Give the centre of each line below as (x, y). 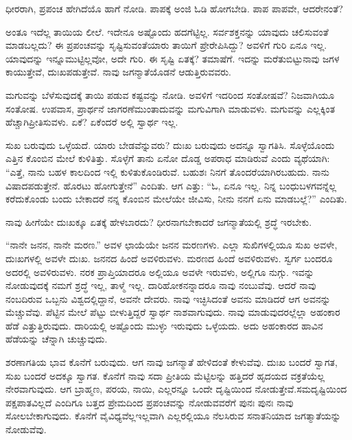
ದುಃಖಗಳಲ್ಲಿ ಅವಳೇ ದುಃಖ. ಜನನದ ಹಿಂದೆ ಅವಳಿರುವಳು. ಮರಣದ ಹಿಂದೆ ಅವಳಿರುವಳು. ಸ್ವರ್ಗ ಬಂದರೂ (169, 258)
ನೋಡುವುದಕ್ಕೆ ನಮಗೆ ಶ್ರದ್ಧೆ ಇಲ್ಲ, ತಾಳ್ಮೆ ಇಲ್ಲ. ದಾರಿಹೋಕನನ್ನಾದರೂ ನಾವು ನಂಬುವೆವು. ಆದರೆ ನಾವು (161, 285)
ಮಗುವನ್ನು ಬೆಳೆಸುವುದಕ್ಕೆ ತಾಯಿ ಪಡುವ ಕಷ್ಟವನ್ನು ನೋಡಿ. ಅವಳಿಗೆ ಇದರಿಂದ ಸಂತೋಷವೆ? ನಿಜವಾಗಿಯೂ (170, 94)
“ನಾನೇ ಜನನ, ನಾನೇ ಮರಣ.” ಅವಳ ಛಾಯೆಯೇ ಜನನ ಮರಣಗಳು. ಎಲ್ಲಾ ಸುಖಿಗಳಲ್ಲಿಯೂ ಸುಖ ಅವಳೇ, (172, 245)
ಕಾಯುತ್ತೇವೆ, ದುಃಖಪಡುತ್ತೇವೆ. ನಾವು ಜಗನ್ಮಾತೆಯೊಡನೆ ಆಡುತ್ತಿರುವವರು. (118, 72)
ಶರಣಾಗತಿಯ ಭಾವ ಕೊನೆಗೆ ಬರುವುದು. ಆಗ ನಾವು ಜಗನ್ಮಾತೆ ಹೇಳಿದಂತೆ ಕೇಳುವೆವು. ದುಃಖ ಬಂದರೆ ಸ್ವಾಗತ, (172, 362)
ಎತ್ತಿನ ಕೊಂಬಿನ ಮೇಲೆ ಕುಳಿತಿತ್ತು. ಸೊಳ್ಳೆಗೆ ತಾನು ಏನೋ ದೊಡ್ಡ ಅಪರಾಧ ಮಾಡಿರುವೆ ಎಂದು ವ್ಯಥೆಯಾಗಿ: (168, 158)
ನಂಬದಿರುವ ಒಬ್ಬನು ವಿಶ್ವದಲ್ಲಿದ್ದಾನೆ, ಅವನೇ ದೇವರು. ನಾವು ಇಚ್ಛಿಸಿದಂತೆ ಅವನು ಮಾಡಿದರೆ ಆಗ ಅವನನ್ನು (168, 298)
